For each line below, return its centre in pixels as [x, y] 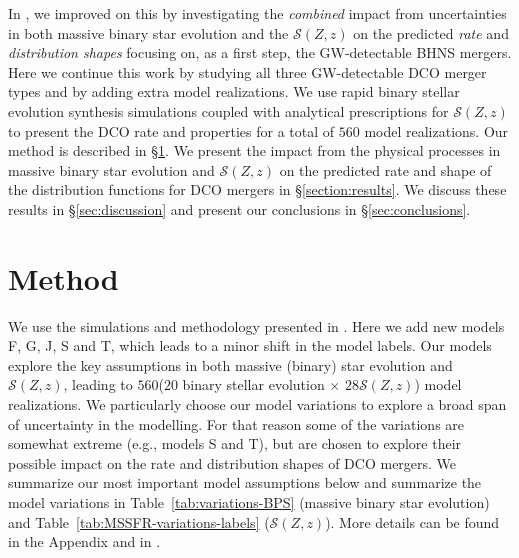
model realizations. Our [436, 130]
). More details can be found [412, 521]
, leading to [98, 384]
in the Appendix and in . [84, 541]
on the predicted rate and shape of [385, 169]
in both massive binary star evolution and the [148, 32]
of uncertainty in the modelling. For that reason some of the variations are [236, 423]
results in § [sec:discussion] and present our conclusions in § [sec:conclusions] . [239, 208]
